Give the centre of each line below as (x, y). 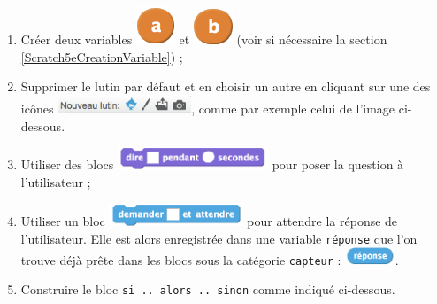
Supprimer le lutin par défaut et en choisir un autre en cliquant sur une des (226, 86)
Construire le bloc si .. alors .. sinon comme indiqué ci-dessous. (208, 289)
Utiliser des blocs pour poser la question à (212, 164)
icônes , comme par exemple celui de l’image (208, 109)
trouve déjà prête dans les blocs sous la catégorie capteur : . (210, 259)
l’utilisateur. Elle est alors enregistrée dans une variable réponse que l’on (219, 238)
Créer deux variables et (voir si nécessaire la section (204, 39)
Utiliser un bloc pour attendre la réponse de (209, 220)
